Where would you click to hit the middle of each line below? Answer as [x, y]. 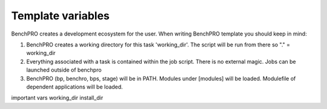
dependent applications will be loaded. [75, 87]
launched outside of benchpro [64, 70]
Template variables [61, 16]
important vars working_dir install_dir [57, 98]
